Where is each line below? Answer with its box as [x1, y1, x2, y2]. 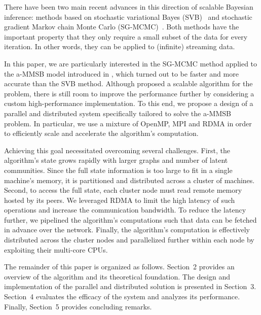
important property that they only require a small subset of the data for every [4, 31, 248, 42]
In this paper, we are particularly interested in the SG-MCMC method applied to [4, 58, 257, 68]
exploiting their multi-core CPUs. [4, 244, 108, 255]
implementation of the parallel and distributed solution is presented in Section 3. [4, 281, 256, 292]
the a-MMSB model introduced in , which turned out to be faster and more [4, 68, 239, 79]
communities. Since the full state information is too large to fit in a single [4, 164, 233, 175]
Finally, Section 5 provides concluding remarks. [4, 301, 152, 311]
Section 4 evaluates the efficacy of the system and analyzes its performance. [4, 291, 240, 302]
